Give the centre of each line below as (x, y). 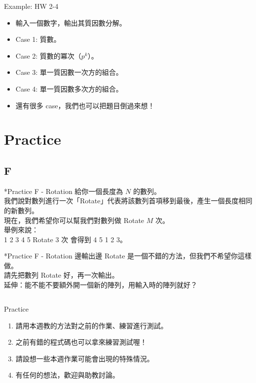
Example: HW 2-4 (31, 6)
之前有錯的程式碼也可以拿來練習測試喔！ (81, 342)
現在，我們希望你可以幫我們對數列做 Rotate (74, 220)
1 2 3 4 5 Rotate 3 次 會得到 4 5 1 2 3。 (66, 239)
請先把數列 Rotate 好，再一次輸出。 (61, 275)
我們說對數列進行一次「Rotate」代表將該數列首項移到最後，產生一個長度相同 (128, 201)
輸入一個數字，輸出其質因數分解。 (71, 22)
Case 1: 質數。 (38, 39)
